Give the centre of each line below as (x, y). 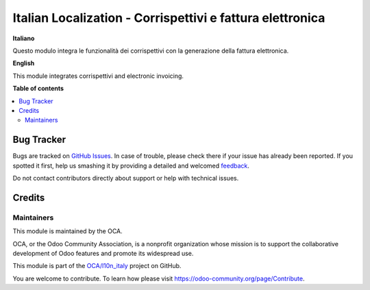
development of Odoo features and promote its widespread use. (103, 253)
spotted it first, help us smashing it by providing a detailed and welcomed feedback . (131, 166)
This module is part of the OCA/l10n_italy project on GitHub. (97, 266)
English (24, 63)
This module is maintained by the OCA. (67, 231)
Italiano (24, 38)
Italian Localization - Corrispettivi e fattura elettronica (169, 18)
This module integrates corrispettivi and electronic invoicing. (98, 76)
